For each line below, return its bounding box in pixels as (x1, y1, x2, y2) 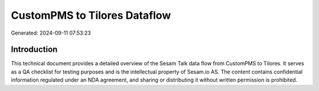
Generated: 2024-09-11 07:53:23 (11, 29, 91, 36)
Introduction (11, 45, 58, 55)
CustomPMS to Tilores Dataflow (11, 9, 171, 22)
